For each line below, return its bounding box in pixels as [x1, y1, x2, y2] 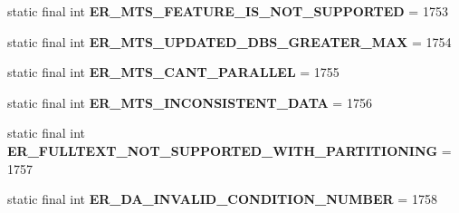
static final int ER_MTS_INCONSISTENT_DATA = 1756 [7, 92, 372, 111]
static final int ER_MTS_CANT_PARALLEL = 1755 [7, 63, 339, 82]
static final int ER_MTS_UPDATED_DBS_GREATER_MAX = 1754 [7, 32, 452, 51]
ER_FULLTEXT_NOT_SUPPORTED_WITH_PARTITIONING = [7, 140, 452, 160]
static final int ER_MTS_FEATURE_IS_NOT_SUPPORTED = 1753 [7, 2, 448, 20]
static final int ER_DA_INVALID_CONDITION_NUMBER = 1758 [7, 189, 437, 208]
